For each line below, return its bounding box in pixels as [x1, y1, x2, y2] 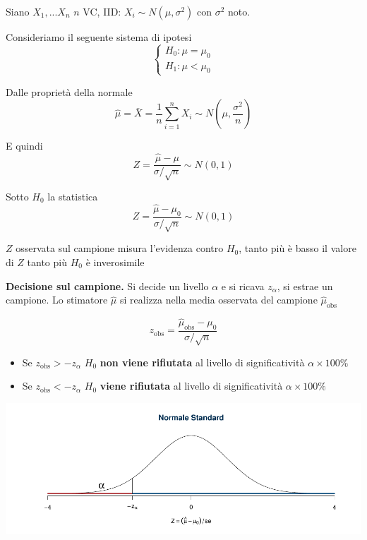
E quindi [6, 138, 43, 153]
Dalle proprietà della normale [6, 84, 133, 99]
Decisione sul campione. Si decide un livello [6, 278, 209, 293]
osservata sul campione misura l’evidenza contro [16, 241, 224, 256]
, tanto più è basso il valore [239, 241, 356, 256]
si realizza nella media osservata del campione [119, 292, 318, 307]
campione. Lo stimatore [6, 292, 108, 307]
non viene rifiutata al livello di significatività [100, 354, 305, 369]
